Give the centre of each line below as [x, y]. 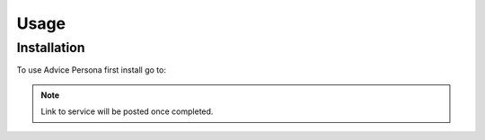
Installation [51, 48]
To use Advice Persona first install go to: [91, 70]
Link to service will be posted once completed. [127, 111]
